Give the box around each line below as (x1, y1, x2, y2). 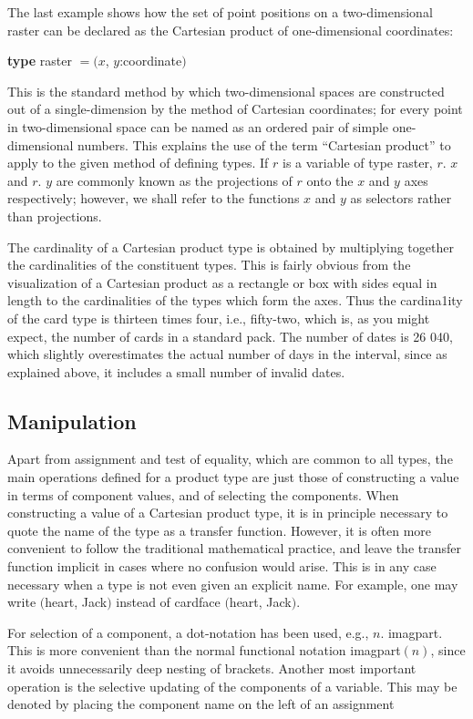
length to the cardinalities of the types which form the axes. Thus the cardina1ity (7, 291, 463, 310)
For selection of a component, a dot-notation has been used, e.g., (7, 622, 369, 642)
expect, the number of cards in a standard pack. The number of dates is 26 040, (7, 326, 453, 345)
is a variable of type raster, (282, 153, 433, 172)
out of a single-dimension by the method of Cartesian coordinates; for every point (7, 99, 463, 118)
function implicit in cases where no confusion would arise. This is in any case (7, 557, 437, 576)
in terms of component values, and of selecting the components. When (7, 485, 399, 504)
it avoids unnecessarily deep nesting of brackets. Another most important (7, 659, 416, 678)
